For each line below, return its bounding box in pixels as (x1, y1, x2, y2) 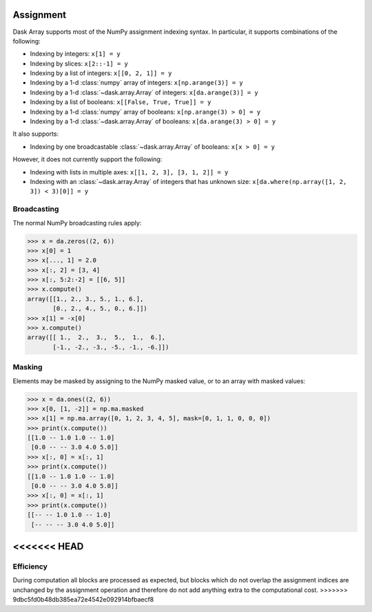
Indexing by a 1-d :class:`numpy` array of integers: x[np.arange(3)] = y (30, 79, 244, 87)
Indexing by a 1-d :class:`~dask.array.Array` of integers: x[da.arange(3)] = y (30, 88, 258, 96)
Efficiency (12, 562, 48, 571)
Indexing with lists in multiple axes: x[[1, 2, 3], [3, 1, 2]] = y (30, 167, 229, 176)
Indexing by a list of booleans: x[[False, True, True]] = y (30, 98, 211, 106)
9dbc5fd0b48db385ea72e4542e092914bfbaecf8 (12, 595, 154, 604)
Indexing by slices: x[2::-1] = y (30, 59, 129, 68)
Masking (12, 363, 43, 372)
